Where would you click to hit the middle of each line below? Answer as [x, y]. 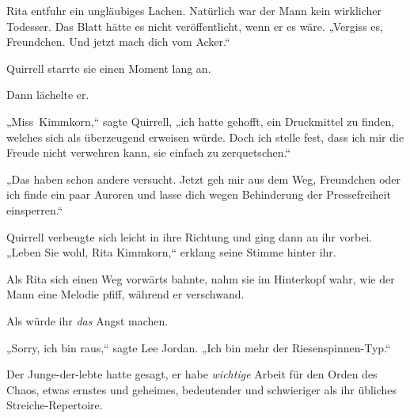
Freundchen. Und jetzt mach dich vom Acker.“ [118, 42]
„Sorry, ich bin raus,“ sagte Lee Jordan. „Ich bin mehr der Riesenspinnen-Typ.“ [199, 347]
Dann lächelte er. [48, 95]
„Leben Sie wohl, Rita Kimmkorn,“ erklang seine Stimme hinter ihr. [171, 252]
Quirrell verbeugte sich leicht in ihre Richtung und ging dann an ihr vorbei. [190, 236]
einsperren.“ [35, 209]
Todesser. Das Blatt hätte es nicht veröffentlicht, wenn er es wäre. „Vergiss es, [195, 26]
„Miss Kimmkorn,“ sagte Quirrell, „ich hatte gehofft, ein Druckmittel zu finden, [201, 121]
